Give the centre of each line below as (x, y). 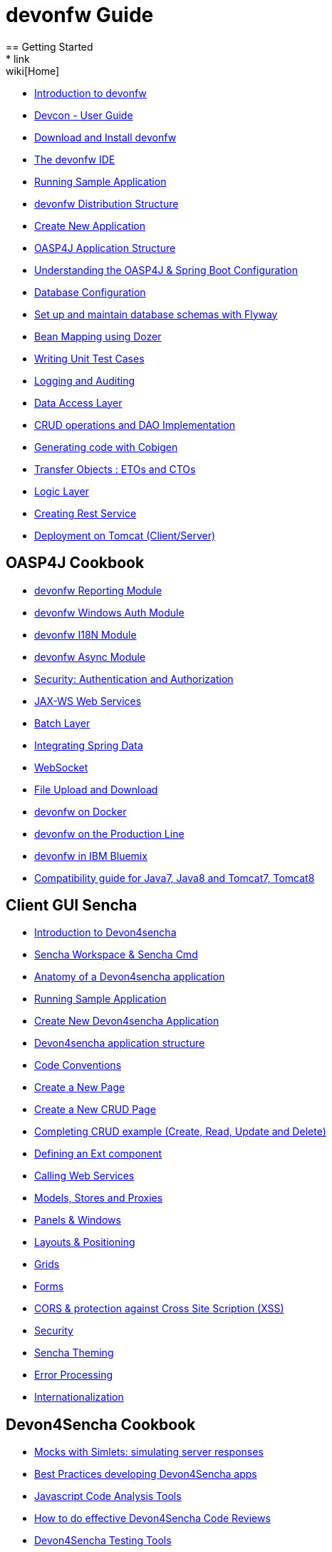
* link (18, 59)
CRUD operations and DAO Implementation (135, 425)
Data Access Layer (78, 402)
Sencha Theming (74, 1353)
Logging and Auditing (85, 380)
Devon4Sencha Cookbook (101, 1424)
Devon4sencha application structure (120, 1043)
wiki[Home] (33, 71)
